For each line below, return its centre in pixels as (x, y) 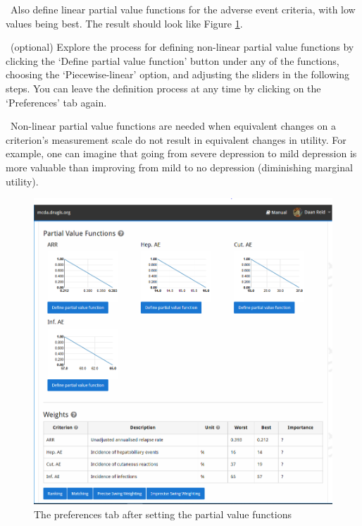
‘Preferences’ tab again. (56, 102)
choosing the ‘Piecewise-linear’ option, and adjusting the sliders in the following (177, 74)
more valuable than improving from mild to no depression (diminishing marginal (179, 167)
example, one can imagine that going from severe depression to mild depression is (181, 153)
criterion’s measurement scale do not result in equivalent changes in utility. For (176, 139)
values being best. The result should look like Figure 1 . (124, 23)
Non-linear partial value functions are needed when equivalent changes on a (173, 126)
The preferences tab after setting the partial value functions (163, 514)
